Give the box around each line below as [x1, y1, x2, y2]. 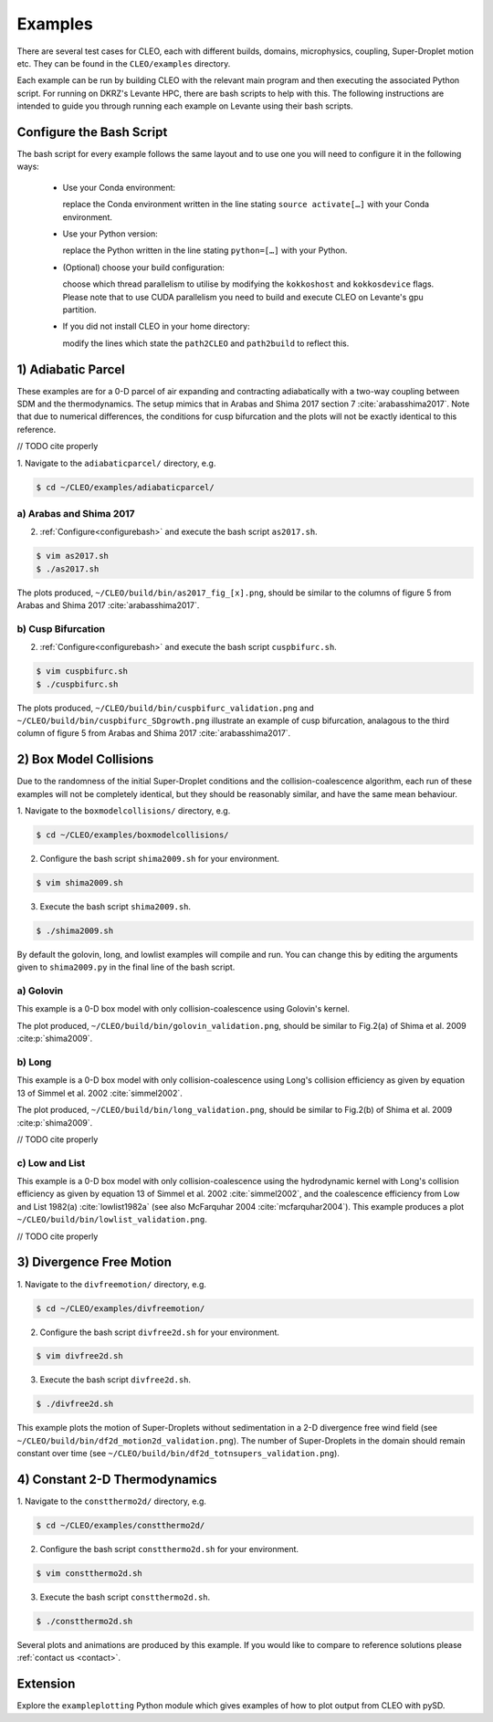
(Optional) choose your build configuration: [62, 261, 226, 273]
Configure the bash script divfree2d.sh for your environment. [39, 1327, 280, 1338]
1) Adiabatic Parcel [16, 362, 125, 377]
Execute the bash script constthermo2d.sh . [39, 1591, 211, 1602]
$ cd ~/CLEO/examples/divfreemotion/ [36, 1303, 205, 1314]
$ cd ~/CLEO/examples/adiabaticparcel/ [36, 482, 215, 492]
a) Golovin [16, 984, 64, 997]
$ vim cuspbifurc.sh [36, 667, 128, 677]
